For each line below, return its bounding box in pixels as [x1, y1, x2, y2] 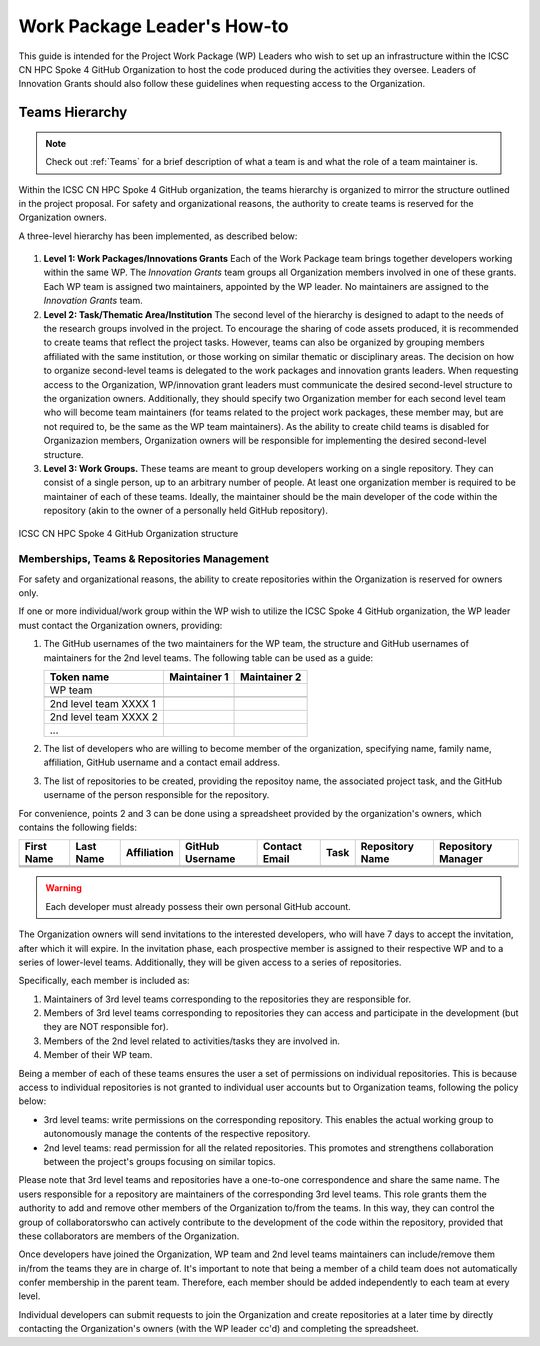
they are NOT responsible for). [43, 1021, 169, 1033]
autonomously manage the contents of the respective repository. [43, 1128, 311, 1140]
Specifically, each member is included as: [18, 975, 190, 987]
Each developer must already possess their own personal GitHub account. [45, 900, 352, 912]
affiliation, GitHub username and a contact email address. [43, 756, 280, 769]
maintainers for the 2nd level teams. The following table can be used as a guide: [43, 651, 374, 664]
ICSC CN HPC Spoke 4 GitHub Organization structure [18, 527, 239, 539]
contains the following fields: [18, 821, 137, 833]
